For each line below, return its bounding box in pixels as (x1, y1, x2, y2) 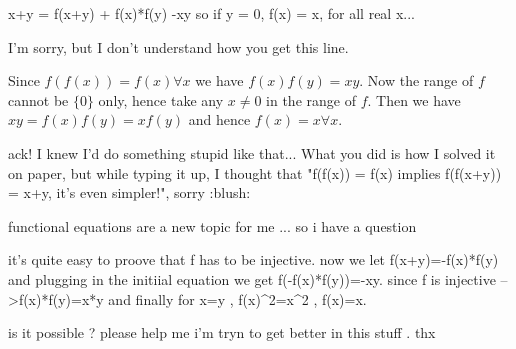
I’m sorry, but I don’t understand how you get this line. (8, 36, 349, 57)
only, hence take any (98, 89, 224, 110)
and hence (188, 109, 251, 130)
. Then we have (367, 89, 461, 110)
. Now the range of (359, 70, 474, 91)
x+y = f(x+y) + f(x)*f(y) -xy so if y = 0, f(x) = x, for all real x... (8, 3, 415, 23)
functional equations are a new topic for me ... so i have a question (8, 215, 417, 236)
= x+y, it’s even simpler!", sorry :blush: (8, 182, 251, 203)
